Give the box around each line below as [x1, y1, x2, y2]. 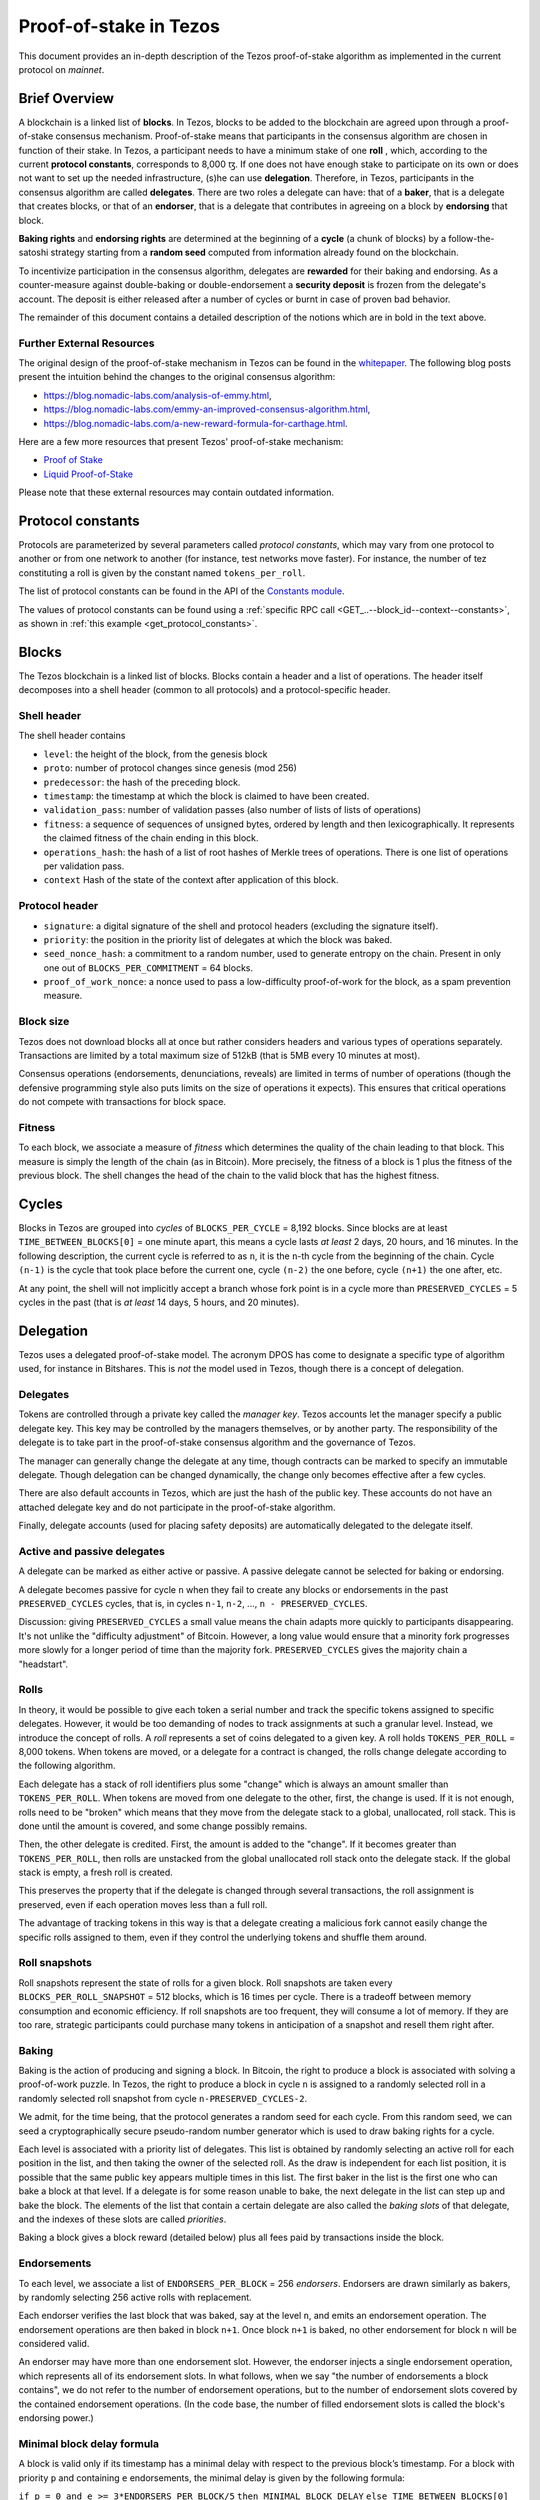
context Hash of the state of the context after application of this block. [43, 874, 339, 886]
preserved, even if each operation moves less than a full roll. [18, 1898, 268, 1910]
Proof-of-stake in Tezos [18, 15, 220, 37]
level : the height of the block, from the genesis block [43, 748, 268, 760]
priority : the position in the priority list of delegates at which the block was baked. [43, 933, 393, 945]
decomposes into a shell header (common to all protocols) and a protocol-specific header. [18, 684, 391, 696]
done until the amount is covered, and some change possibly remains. [18, 1820, 308, 1832]
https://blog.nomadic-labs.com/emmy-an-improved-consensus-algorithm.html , [43, 403, 371, 415]
